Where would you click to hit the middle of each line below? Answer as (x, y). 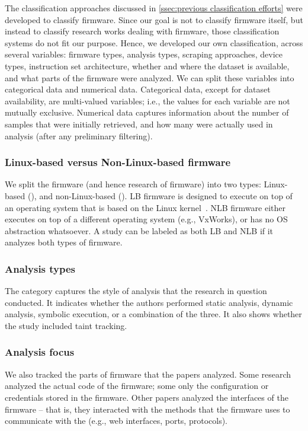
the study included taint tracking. (66, 325)
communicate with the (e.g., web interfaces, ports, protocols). (116, 421)
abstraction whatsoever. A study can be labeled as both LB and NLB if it (139, 230)
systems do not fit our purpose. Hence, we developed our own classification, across (154, 42)
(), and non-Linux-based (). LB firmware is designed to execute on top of (160, 195)
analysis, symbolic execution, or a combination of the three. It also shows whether (153, 314)
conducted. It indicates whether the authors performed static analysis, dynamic (149, 302)
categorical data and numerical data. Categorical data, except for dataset (138, 89)
